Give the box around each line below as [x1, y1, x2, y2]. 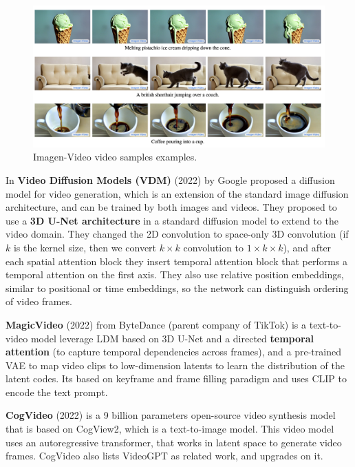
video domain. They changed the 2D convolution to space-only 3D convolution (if [6, 227, 349, 241]
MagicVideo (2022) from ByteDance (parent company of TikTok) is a [6, 317, 307, 331]
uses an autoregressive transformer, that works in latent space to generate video [6, 435, 342, 449]
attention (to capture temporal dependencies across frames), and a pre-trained [6, 344, 341, 359]
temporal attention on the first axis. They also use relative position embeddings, [6, 267, 344, 282]
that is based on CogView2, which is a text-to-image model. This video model [6, 422, 334, 436]
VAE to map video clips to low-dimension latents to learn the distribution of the [6, 357, 345, 372]
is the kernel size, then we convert [13, 240, 157, 254]
